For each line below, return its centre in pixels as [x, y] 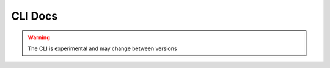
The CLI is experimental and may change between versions [102, 48]
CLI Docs [35, 16]
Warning [39, 37]
